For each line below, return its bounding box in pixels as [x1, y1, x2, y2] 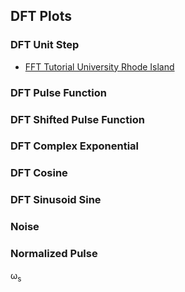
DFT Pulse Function [10, 85, 107, 99]
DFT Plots [10, 8, 72, 25]
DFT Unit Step [10, 38, 80, 52]
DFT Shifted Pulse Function [10, 112, 145, 126]
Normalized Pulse [10, 247, 98, 261]
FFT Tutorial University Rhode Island [24, 60, 175, 73]
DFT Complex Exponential [10, 139, 140, 153]
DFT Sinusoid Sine [10, 193, 102, 207]
